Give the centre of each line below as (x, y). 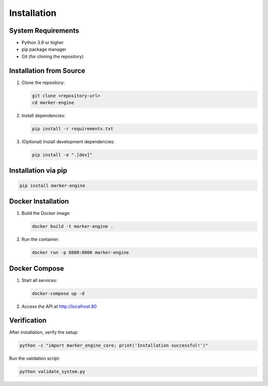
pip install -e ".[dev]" (62, 155)
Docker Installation (39, 201)
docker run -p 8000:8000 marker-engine (80, 253)
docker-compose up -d (58, 293)
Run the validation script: (35, 359)
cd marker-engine (53, 103)
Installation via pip (38, 171)
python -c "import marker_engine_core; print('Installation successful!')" (114, 345)
